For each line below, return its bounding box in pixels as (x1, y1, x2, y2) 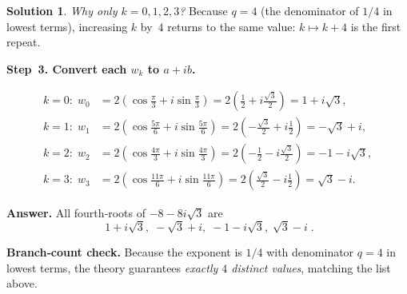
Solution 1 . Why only (6, 2, 118, 18)
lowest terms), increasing (6, 18, 128, 34)
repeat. (6, 34, 41, 50)
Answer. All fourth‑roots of (6, 204, 146, 220)
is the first (350, 18, 401, 34)
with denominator (266, 244, 354, 260)
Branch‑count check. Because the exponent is (6, 244, 242, 260)
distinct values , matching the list (231, 259, 391, 276)
